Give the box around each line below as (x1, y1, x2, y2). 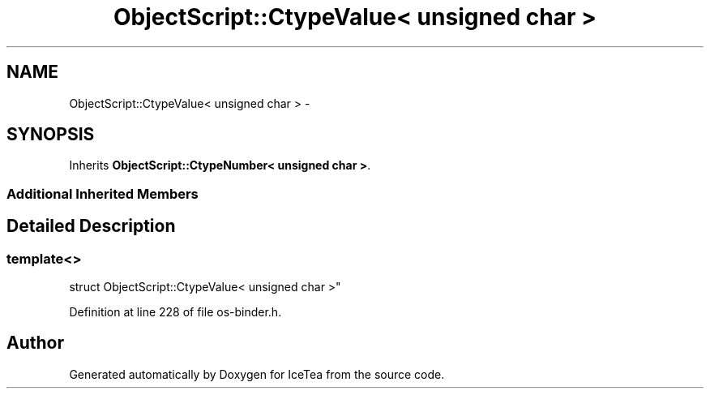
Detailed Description (6, 216, 176, 237)
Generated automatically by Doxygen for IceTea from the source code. (69, 367, 445, 381)
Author (6, 333, 64, 354)
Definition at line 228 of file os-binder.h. (69, 305, 282, 320)
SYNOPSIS (6, 124, 95, 145)
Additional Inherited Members (6, 185, 199, 202)
